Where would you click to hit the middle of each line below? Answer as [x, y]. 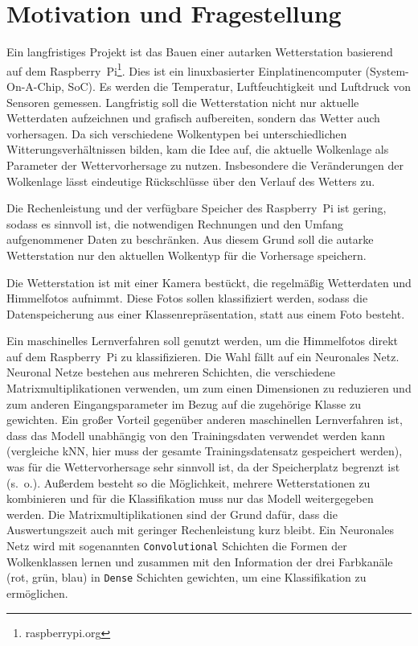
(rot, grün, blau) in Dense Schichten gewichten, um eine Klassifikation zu [186, 577]
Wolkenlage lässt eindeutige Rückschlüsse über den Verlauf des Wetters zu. [191, 181]
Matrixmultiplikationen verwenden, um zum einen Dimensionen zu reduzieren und [209, 388]
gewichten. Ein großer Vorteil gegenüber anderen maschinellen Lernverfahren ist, [205, 420]
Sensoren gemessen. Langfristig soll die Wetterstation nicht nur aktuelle [183, 102]
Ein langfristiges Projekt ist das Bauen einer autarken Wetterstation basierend [200, 52]
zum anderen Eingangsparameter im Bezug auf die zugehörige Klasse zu [184, 403]
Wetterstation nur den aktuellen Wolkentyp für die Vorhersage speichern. [186, 255]
